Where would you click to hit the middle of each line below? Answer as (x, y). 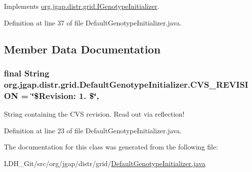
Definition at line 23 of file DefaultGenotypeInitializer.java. (93, 130)
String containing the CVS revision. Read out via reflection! (94, 114)
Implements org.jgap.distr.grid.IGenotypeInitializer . (82, 6)
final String (27, 73)
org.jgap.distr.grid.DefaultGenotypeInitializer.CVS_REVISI (126, 84)
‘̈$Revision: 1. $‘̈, (65, 95)
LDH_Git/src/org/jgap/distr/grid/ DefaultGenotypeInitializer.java (105, 163)
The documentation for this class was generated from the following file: (111, 147)
